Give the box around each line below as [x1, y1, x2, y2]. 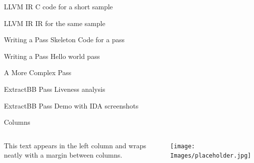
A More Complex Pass [4, 67, 72, 78]
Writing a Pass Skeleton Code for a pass [4, 34, 125, 45]
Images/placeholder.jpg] [170, 152, 252, 160]
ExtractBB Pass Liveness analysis [4, 83, 105, 94]
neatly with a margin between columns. [4, 150, 123, 160]
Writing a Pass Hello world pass [4, 51, 100, 61]
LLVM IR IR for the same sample [4, 18, 105, 28]
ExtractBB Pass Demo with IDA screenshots [4, 100, 139, 110]
